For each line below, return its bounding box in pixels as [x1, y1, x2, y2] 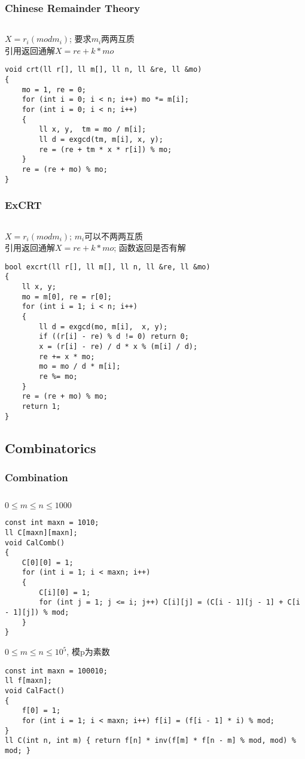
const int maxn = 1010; [5, 518, 99, 527]
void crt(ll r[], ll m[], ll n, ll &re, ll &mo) [5, 65, 202, 74]
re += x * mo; [39, 352, 95, 361]
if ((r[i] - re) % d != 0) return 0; [39, 332, 189, 341]
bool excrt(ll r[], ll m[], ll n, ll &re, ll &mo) [5, 262, 211, 271]
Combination [5, 469, 68, 484]
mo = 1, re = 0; [22, 85, 87, 94]
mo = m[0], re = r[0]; [22, 292, 112, 301]
